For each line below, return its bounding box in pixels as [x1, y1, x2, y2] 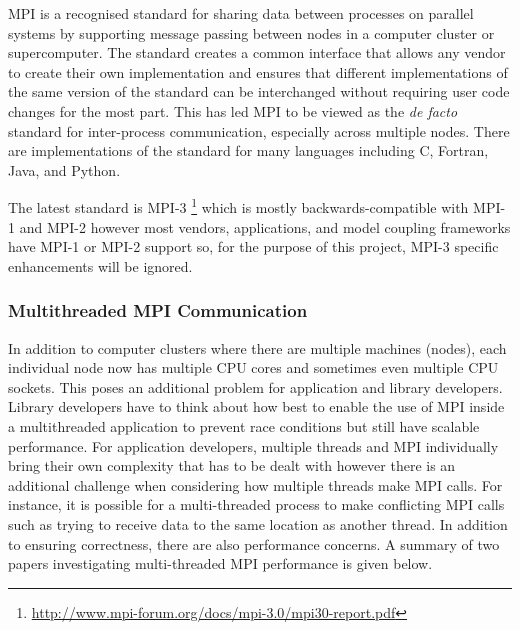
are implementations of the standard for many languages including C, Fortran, [8, 140, 489, 161]
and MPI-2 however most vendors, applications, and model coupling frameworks [19, 216, 511, 237]
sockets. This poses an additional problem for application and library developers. [8, 376, 503, 397]
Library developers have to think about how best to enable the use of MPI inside [8, 396, 505, 417]
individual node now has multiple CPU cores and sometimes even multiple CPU [8, 357, 499, 378]
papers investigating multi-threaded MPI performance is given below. [8, 553, 433, 574]
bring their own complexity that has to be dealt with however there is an [8, 455, 456, 476]
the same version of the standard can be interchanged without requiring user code [8, 81, 510, 102]
